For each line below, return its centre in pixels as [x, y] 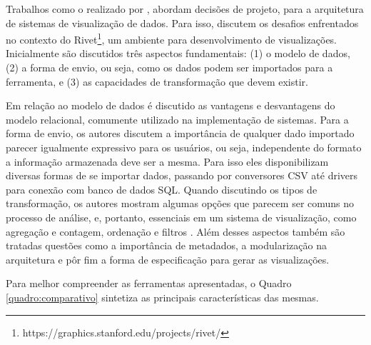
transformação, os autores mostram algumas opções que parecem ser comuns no [180, 203]
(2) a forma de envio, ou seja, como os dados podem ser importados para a [169, 67]
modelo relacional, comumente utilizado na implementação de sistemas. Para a [177, 119]
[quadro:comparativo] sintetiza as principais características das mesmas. [162, 297]
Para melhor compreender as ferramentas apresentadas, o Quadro [149, 283]
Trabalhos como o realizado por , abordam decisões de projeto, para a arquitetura [185, 9]
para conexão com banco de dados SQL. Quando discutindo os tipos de [162, 189]
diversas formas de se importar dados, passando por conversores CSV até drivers [182, 175]
